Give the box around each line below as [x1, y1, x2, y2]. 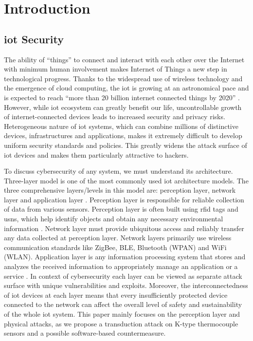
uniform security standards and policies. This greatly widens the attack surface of [4, 140, 247, 150]
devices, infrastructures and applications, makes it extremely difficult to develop [4, 130, 242, 141]
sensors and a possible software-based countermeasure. [4, 328, 166, 338]
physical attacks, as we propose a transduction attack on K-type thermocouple [4, 318, 238, 328]
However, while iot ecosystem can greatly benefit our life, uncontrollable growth [4, 102, 242, 112]
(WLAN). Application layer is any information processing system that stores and [4, 251, 246, 262]
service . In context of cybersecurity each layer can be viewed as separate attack [4, 270, 242, 281]
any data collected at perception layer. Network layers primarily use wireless [4, 233, 232, 243]
